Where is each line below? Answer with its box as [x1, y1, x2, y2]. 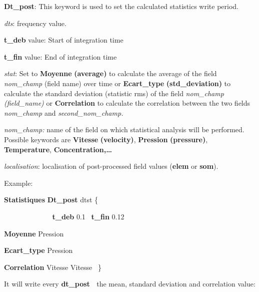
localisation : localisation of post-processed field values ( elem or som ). [4, 161, 218, 171]
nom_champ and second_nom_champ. [4, 107, 123, 118]
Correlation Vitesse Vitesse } [4, 261, 101, 272]
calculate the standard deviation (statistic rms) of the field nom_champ [4, 88, 224, 98]
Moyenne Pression [4, 228, 64, 238]
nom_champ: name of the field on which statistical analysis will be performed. [4, 124, 244, 135]
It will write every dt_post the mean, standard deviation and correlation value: [4, 278, 255, 289]
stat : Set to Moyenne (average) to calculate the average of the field [4, 68, 217, 79]
